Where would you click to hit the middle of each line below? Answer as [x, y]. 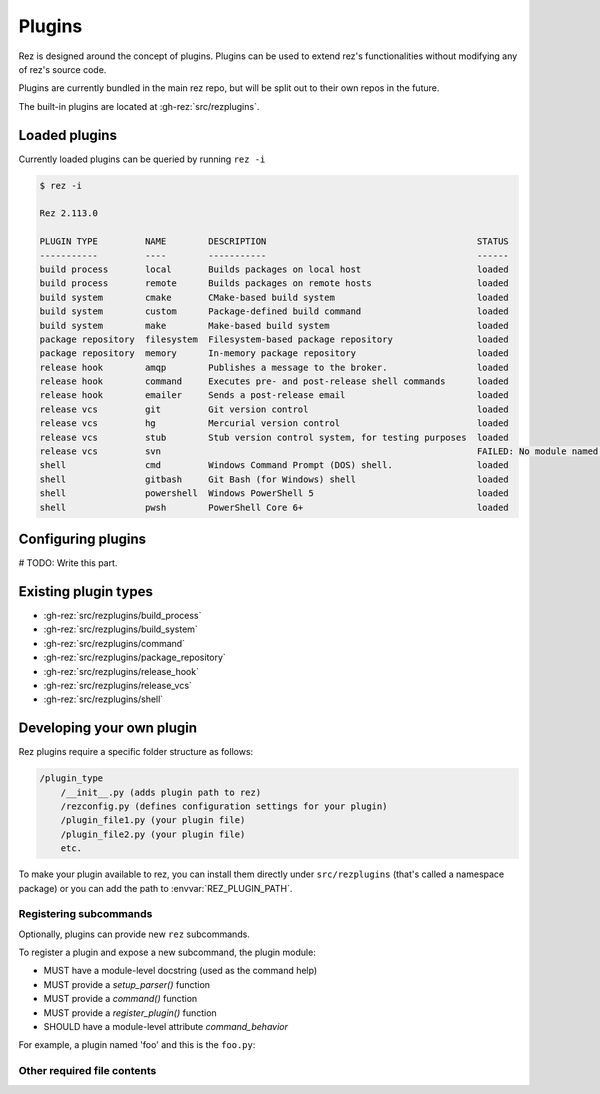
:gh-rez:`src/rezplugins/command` [114, 643]
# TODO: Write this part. [68, 563]
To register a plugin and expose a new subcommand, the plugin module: [167, 952]
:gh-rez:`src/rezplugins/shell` [103, 699]
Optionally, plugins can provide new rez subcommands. [134, 934]
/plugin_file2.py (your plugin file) [153, 834]
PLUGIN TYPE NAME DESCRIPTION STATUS [274, 241]
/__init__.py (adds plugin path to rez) [161, 792]
